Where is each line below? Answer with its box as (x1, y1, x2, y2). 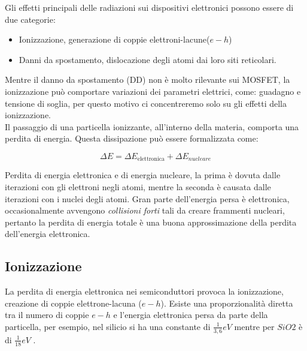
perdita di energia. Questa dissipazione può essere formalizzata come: (5, 132, 259, 145)
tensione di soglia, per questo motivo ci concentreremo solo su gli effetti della (5, 97, 287, 109)
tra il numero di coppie (5, 308, 89, 321)
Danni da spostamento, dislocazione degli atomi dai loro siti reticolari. (19, 53, 276, 65)
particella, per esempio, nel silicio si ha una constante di (5, 320, 211, 332)
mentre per (234, 320, 275, 332)
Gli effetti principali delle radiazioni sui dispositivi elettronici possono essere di (5, 1, 294, 13)
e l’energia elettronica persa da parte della (113, 308, 268, 321)
